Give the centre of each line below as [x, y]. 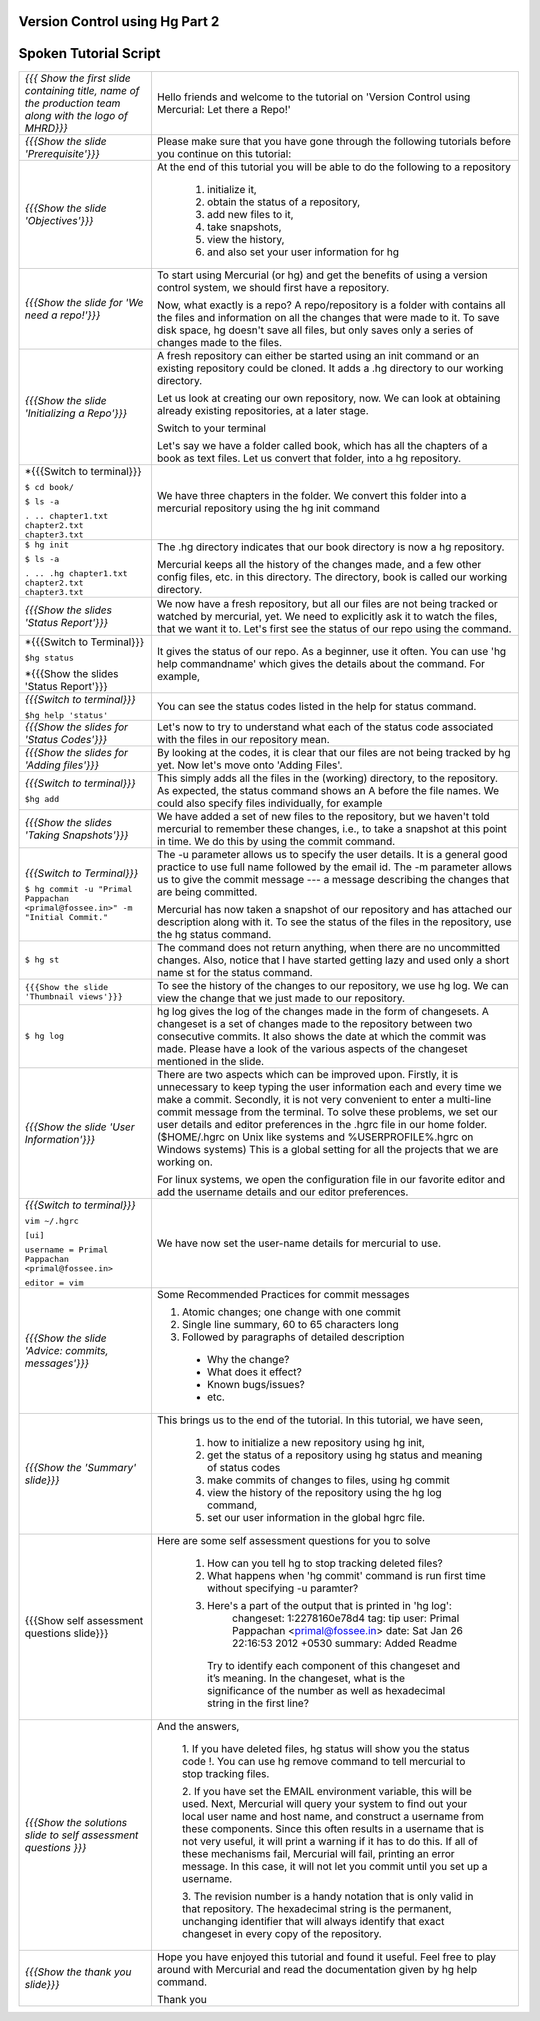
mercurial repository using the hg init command [268, 508]
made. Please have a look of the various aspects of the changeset [312, 1048]
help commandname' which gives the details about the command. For [320, 664]
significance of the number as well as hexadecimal [326, 1690]
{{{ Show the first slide [78, 78]
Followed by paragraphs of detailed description [293, 1337]
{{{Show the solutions [76, 1822]
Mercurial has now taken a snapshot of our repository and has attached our [334, 909]
